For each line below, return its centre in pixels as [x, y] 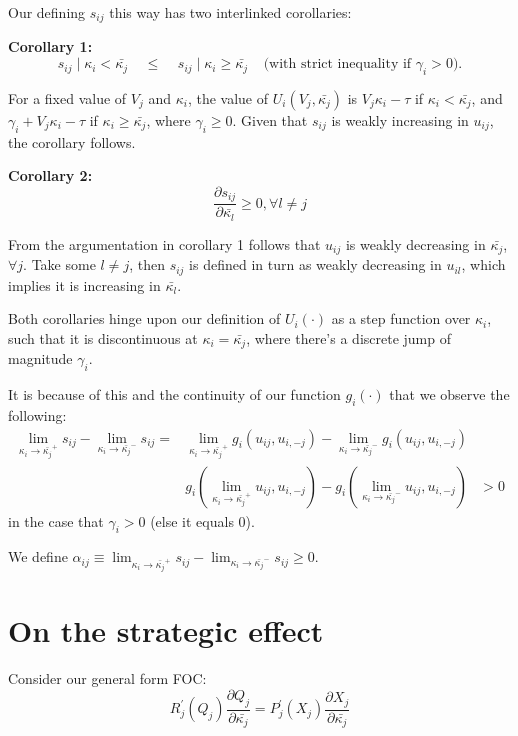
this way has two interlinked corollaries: [230, 12]
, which [483, 264]
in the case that [56, 520]
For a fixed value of [67, 97]
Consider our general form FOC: [107, 678]
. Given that [270, 119]
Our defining [47, 12]
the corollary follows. [72, 141]
